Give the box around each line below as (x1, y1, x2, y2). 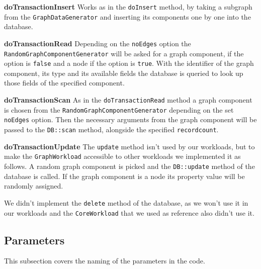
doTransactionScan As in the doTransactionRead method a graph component (4, 95, 252, 105)
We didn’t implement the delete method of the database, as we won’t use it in (4, 197, 248, 208)
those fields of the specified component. (4, 77, 125, 88)
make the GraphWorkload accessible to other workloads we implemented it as (4, 151, 241, 161)
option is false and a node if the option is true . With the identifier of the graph (4, 58, 254, 68)
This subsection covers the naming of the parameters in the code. (4, 255, 205, 266)
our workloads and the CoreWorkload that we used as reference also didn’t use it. (4, 207, 254, 218)
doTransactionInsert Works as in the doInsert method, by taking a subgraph (4, 2, 252, 12)
